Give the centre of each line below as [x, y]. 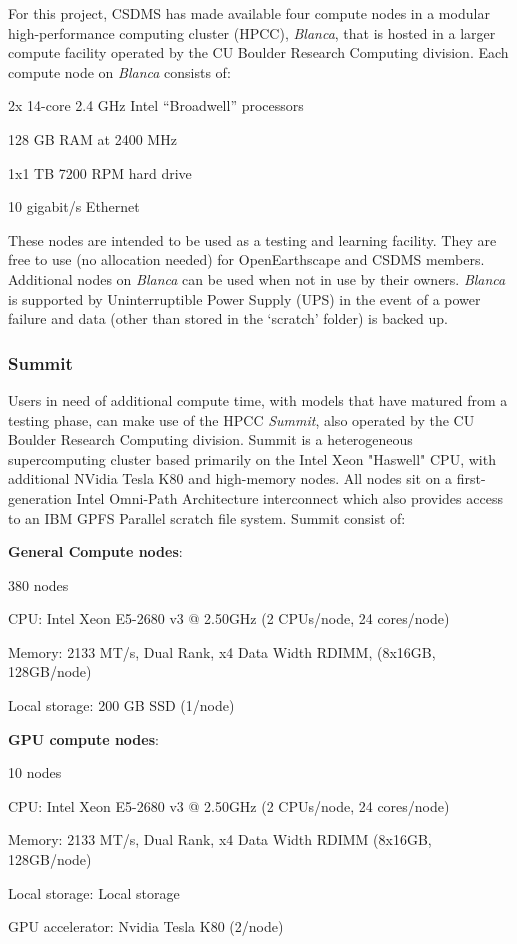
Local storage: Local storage [94, 892]
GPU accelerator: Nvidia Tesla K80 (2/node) [146, 926]
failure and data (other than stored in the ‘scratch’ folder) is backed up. [228, 318]
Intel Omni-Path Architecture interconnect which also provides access [289, 497]
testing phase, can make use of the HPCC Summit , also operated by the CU [241, 419]
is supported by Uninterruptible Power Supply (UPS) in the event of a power [244, 298]
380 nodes [38, 584]
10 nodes [35, 772]
